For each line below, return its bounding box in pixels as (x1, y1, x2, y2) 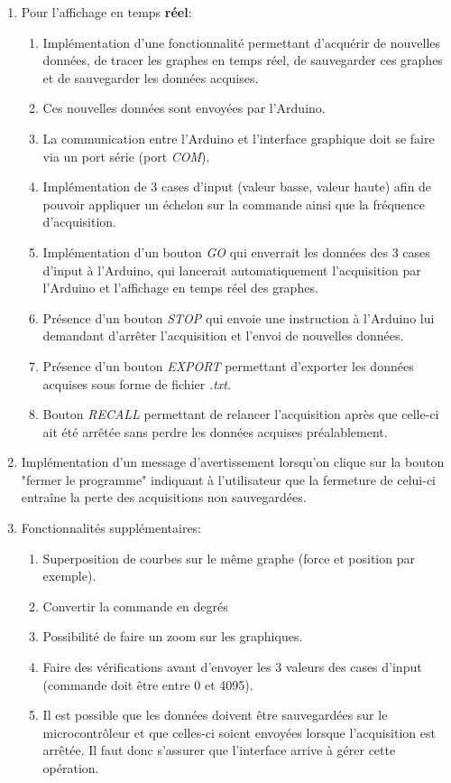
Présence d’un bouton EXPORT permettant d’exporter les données (42, 356, 414, 375)
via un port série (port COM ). (42, 146, 210, 165)
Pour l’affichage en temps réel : (21, 3, 192, 21)
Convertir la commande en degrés (42, 596, 228, 615)
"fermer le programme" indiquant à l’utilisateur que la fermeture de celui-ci (21, 470, 437, 489)
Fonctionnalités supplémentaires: (21, 518, 202, 537)
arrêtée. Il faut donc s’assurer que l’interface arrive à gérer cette (42, 741, 396, 760)
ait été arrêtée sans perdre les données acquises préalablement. (42, 422, 388, 441)
